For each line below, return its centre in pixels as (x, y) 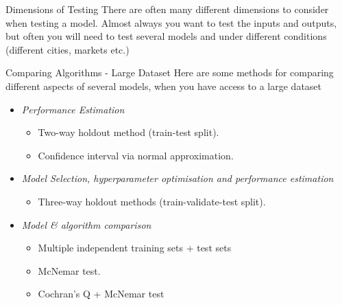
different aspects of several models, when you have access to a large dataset (164, 86)
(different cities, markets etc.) (68, 49)
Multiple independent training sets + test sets (135, 248)
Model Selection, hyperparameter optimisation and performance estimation (178, 178)
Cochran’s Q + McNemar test (101, 294)
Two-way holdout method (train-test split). (129, 132)
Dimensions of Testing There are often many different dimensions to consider (167, 9)
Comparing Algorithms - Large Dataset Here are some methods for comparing (170, 72)
